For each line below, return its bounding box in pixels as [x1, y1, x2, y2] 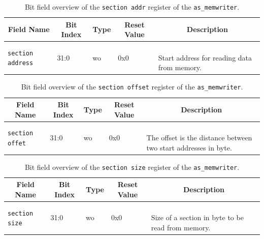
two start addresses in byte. [146, 142, 232, 153]
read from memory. [151, 222, 211, 233]
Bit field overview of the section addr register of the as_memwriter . [24, 2, 240, 12]
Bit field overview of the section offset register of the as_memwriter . [21, 81, 243, 92]
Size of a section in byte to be [151, 212, 244, 223]
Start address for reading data [158, 52, 252, 63]
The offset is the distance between [146, 132, 252, 143]
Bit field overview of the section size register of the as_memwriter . [24, 161, 240, 172]
